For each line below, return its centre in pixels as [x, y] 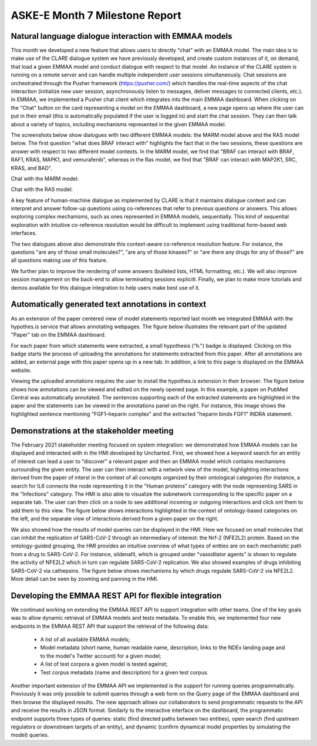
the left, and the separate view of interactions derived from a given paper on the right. [115, 519]
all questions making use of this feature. [59, 260]
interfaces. [24, 233]
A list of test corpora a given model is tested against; [104, 664]
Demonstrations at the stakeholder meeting [92, 431]
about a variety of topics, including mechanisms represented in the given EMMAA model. [119, 124]
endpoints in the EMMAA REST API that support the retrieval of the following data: [110, 626]
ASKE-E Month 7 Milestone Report [96, 15]
